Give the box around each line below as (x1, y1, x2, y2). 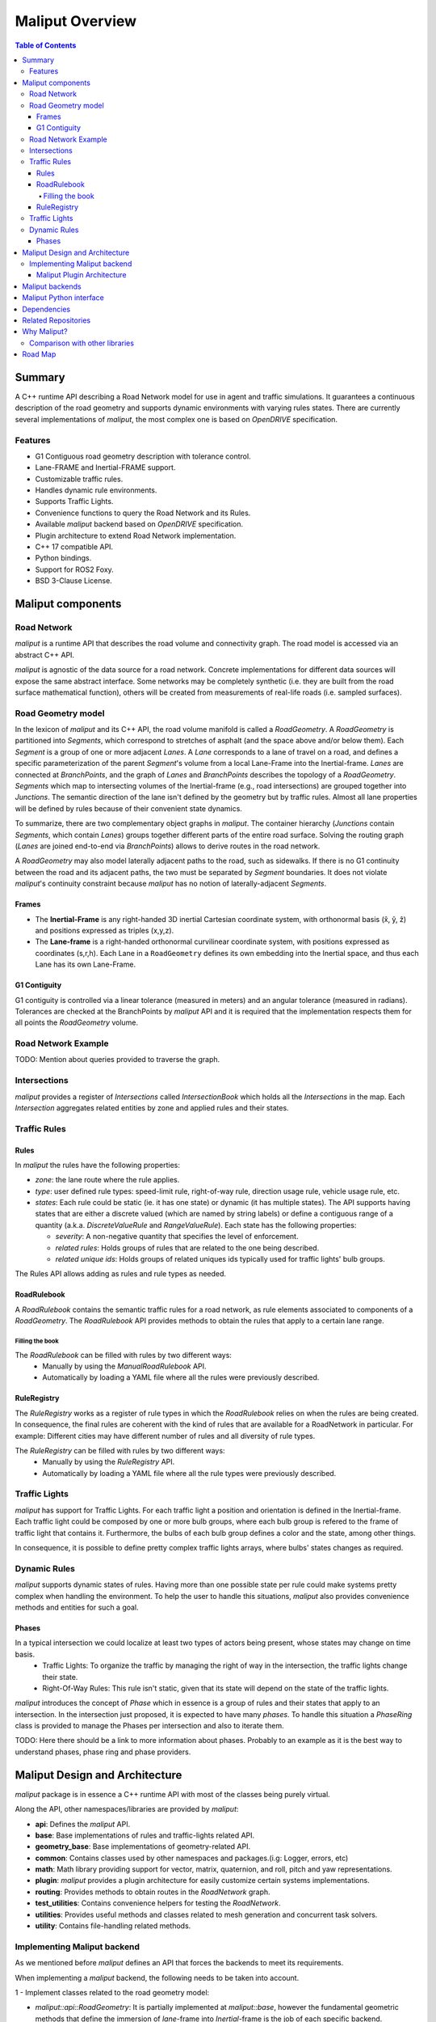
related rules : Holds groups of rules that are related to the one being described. (55, 1242, 320, 1253)
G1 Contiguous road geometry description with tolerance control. (35, 451, 251, 461)
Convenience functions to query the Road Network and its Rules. (35, 508, 251, 518)
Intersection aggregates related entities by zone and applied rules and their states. (15, 1102, 290, 1112)
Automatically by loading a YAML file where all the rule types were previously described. (42, 1468, 337, 1478)
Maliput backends (22, 281, 82, 291)
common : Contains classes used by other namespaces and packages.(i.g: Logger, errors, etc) (35, 1853, 349, 1863)
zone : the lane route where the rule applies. (35, 1175, 180, 1185)
